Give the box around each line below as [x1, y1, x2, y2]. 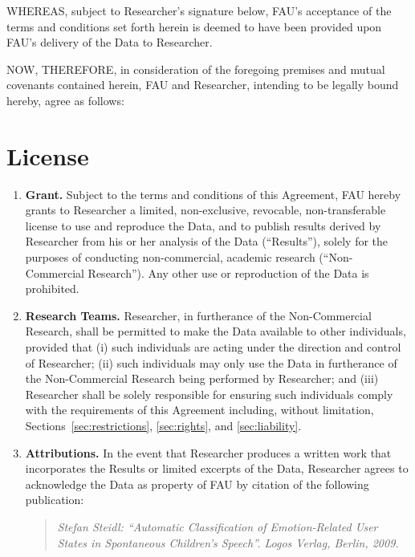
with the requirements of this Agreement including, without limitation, [25, 401, 374, 418]
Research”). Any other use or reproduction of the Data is [87, 264, 369, 281]
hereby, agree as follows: [6, 91, 124, 108]
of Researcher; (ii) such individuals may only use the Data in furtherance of [25, 354, 397, 371]
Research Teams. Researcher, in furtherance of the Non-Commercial [25, 307, 372, 323]
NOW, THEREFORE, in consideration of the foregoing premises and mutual [6, 60, 385, 77]
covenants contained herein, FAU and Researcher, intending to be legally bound [6, 76, 399, 93]
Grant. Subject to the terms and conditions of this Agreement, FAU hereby [25, 185, 401, 202]
